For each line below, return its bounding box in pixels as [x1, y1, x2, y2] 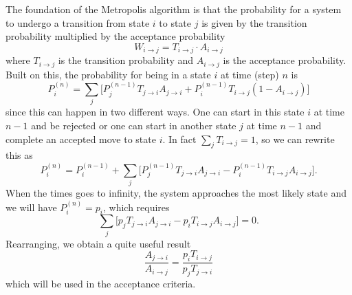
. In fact [162, 131, 197, 146]
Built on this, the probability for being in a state [5, 67, 211, 81]
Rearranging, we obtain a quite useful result [5, 236, 191, 250]
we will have [5, 199, 57, 214]
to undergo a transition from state [5, 15, 150, 30]
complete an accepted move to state [5, 131, 156, 146]
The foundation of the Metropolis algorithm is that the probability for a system [5, 2, 342, 16]
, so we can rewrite [255, 131, 335, 146]
